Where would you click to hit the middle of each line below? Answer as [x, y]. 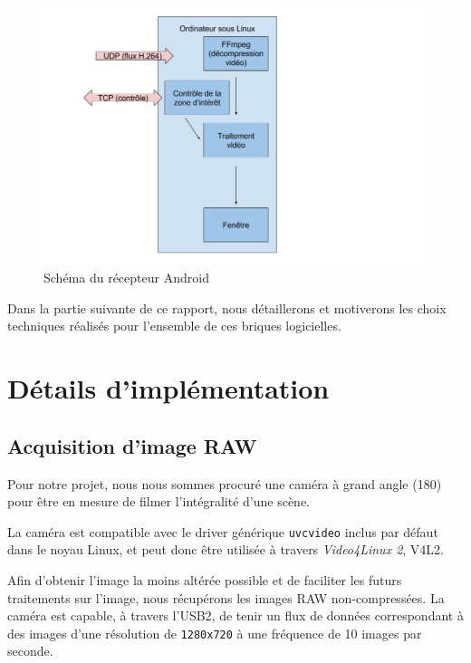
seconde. [30, 651]
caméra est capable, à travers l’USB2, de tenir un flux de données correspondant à [235, 615]
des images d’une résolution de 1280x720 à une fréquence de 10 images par [215, 633]
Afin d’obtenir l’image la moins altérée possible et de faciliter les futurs [205, 580]
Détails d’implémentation [168, 388]
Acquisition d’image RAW [132, 445]
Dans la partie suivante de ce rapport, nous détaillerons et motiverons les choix [227, 307]
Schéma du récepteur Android [126, 278]
